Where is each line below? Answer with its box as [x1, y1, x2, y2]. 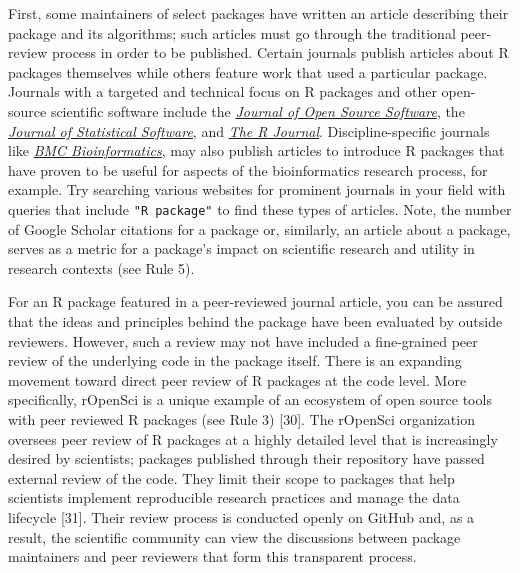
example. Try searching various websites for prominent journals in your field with [8, 179, 506, 200]
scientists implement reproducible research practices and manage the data [8, 487, 460, 508]
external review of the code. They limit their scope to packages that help [8, 467, 455, 488]
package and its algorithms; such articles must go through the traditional [8, 22, 456, 43]
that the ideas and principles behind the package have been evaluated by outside [8, 310, 503, 331]
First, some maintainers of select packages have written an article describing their [8, 3, 509, 23]
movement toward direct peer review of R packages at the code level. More [8, 369, 467, 390]
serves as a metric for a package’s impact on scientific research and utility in [8, 238, 475, 259]
